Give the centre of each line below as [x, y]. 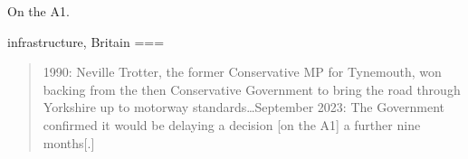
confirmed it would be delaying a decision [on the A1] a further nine [232, 124]
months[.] [69, 142]
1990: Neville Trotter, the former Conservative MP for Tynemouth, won [242, 72]
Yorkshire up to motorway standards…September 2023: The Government [244, 107]
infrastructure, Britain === [86, 41]
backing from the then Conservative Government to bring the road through [252, 89]
